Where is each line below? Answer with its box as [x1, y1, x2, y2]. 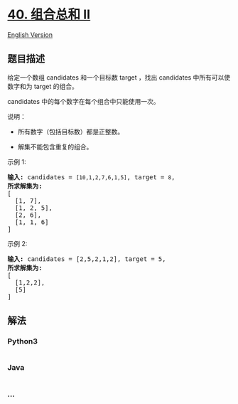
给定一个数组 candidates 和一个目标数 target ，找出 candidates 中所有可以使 [7, 73, 231, 82]
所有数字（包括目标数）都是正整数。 [17, 127, 124, 136]
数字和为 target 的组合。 [7, 82, 78, 90]
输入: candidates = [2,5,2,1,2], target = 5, [7, 255, 166, 263]
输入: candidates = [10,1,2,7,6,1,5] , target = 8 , [7, 173, 175, 181]
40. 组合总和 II [7, 6, 91, 23]
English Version [7, 30, 53, 39]
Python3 [7, 336, 38, 346]
